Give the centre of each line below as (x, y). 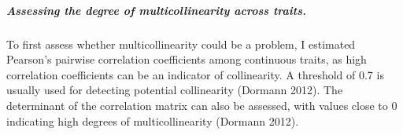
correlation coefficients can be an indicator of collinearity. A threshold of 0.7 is (195, 74)
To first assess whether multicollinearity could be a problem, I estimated (181, 44)
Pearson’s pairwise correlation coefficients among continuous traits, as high (187, 59)
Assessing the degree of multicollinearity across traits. (156, 10)
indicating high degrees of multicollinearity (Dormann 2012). (153, 120)
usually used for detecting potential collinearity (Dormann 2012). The (175, 90)
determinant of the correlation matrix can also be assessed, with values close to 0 (202, 105)
